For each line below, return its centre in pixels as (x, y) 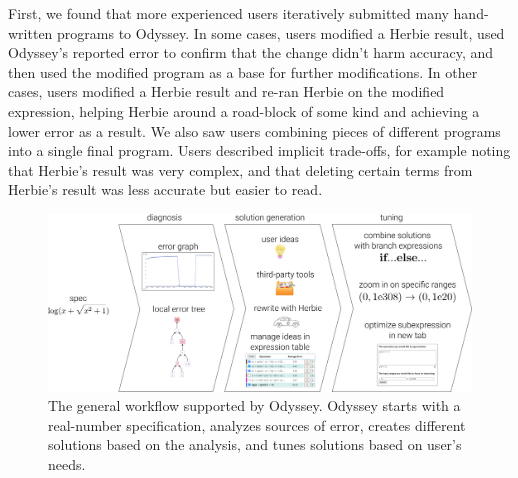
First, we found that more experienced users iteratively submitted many (228, 13)
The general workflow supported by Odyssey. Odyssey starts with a (254, 405)
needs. (67, 463)
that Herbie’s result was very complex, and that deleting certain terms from (240, 169)
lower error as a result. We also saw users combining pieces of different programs (254, 130)
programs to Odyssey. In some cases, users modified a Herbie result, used (281, 32)
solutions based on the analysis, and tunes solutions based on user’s (255, 444)
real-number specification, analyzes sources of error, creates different (257, 424)
